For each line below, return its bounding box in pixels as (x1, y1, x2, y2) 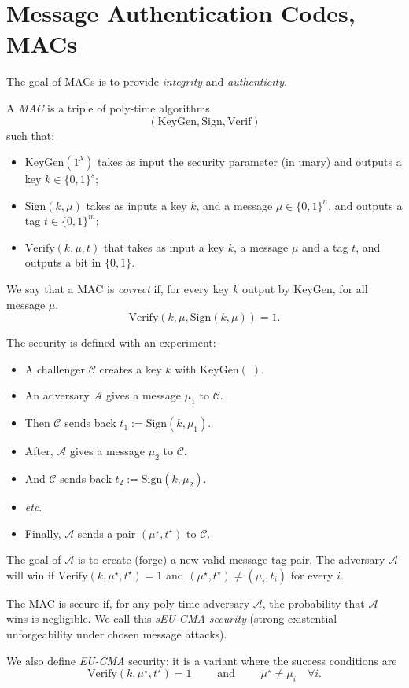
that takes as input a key (104, 238, 225, 255)
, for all (332, 281, 368, 297)
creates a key (99, 360, 162, 377)
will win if (6, 566, 55, 583)
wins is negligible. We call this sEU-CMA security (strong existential (6, 610, 337, 627)
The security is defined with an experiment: (6, 334, 216, 351)
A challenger (24, 360, 86, 377)
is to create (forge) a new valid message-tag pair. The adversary (77, 551, 385, 568)
